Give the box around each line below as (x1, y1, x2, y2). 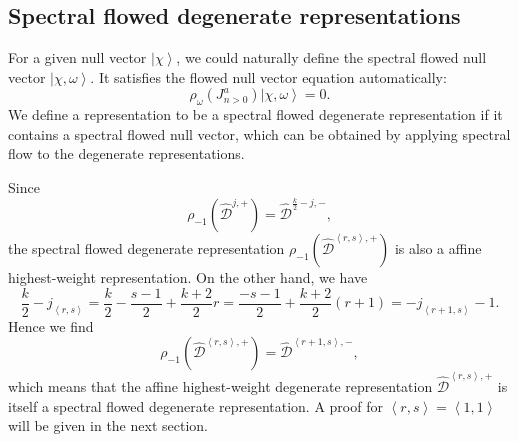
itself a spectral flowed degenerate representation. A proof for (8, 395, 383, 416)
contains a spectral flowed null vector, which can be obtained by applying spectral (8, 123, 511, 144)
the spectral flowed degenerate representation (8, 238, 285, 259)
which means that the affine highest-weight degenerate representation (8, 376, 433, 397)
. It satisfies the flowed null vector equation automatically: (90, 66, 447, 87)
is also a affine (394, 238, 482, 259)
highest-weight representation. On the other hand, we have (8, 267, 368, 288)
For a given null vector (8, 47, 147, 68)
